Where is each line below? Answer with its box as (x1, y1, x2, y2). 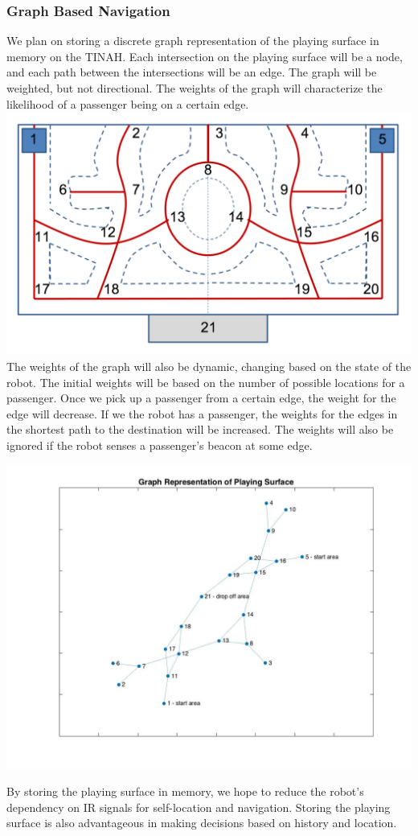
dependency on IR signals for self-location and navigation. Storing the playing (6, 798, 391, 815)
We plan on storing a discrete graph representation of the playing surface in (6, 32, 379, 49)
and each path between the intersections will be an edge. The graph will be (6, 64, 377, 80)
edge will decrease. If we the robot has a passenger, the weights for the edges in (6, 405, 398, 422)
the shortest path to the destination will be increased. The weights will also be (6, 421, 394, 438)
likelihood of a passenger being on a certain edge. (6, 95, 249, 112)
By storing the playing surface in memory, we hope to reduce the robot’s (6, 783, 364, 800)
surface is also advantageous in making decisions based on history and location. (6, 814, 397, 831)
